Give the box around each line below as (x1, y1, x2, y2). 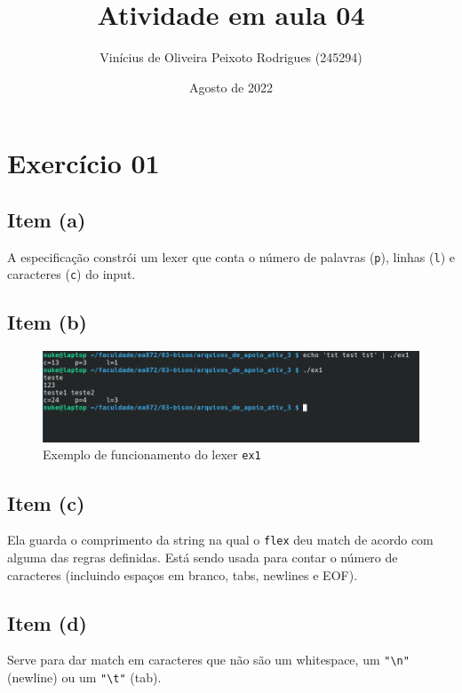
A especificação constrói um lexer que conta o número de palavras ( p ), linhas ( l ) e (7, 247, 455, 266)
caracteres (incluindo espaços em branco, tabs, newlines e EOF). (7, 565, 358, 584)
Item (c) (7, 489, 85, 516)
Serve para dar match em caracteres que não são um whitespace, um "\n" (7, 650, 410, 669)
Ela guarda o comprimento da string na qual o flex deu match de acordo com (7, 530, 434, 549)
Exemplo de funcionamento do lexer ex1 (43, 445, 261, 464)
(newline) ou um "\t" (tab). (7, 668, 162, 687)
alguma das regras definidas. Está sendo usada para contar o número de (7, 548, 398, 566)
